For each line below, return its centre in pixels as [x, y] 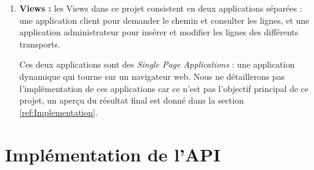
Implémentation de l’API [113, 154]
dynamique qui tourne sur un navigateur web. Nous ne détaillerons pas [152, 76]
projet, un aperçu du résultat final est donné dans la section [131, 100]
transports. [40, 44]
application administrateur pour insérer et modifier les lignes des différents [159, 32]
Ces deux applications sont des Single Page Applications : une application [157, 64]
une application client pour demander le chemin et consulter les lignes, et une [164, 20]
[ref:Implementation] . [58, 112]
